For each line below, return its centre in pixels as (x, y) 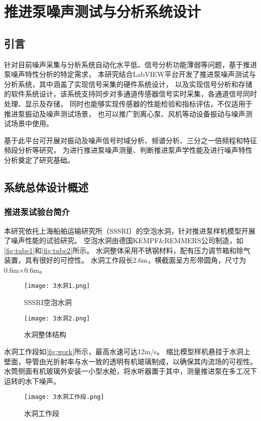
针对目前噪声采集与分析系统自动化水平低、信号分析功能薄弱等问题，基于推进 (130, 64)
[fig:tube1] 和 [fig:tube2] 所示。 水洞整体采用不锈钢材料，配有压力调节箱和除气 (127, 250)
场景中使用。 (32, 123)
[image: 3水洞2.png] (57, 318)
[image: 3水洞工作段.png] (64, 397)
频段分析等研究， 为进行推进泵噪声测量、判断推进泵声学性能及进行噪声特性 (128, 150)
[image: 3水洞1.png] (57, 286)
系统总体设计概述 (46, 187)
